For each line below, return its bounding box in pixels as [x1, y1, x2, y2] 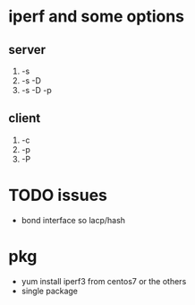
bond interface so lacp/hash [21, 214, 126, 225]
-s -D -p [21, 85, 53, 95]
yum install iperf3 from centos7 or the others [21, 275, 187, 286]
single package [21, 285, 78, 296]
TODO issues [8, 186, 108, 205]
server [8, 42, 47, 57]
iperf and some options [8, 6, 185, 27]
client [8, 110, 41, 126]
